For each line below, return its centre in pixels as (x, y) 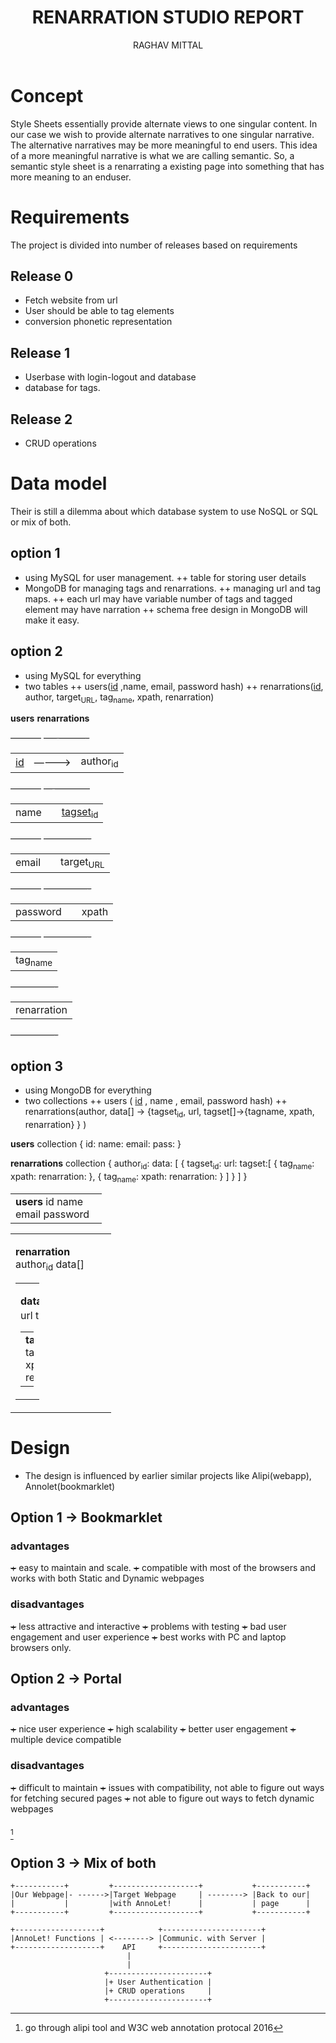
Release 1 (40, 352)
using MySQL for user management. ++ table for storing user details (165, 577)
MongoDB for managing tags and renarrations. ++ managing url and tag (173, 588)
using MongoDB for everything (88, 1090)
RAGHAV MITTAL (168, 45)
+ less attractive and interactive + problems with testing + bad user (148, 1626)
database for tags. (62, 388)
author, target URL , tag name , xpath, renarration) (119, 698)
